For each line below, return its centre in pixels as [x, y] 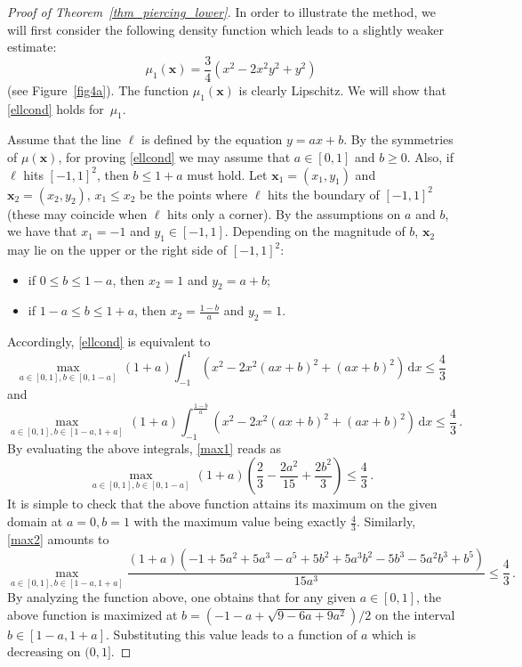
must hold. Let [227, 174]
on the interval [415, 614]
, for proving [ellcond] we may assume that [174, 157]
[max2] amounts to [58, 538]
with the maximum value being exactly [240, 521]
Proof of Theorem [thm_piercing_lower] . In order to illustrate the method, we [221, 12]
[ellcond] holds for [56, 108]
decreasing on [44, 651]
